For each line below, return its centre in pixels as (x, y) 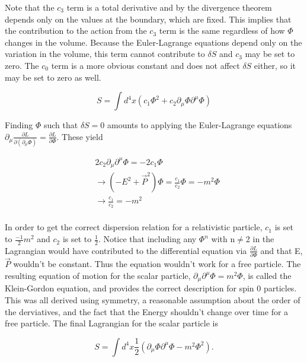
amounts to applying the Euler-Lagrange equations (200, 125)
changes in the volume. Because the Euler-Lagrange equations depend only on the (153, 42)
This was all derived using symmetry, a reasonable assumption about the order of (153, 300)
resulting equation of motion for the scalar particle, (98, 275)
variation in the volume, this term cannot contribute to (105, 54)
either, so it (275, 65)
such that (61, 125)
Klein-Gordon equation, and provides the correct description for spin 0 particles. (151, 288)
